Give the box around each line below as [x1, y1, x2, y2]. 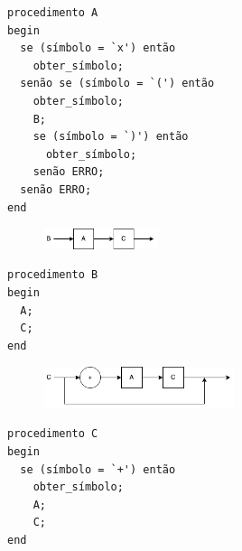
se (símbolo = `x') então [20, 42, 176, 55]
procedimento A [7, 6, 98, 19]
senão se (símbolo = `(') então [20, 77, 215, 90]
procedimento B [7, 268, 98, 282]
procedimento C [7, 427, 98, 441]
